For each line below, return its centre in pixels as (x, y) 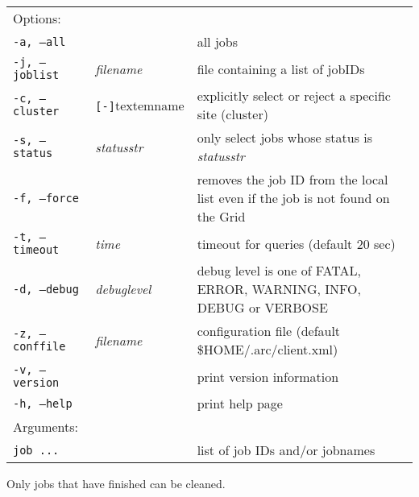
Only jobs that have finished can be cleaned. (116, 483)
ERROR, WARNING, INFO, (279, 289)
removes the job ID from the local (292, 179)
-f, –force (46, 198)
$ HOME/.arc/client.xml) (268, 349)
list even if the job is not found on (293, 198)
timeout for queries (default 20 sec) (296, 243)
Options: (37, 18)
